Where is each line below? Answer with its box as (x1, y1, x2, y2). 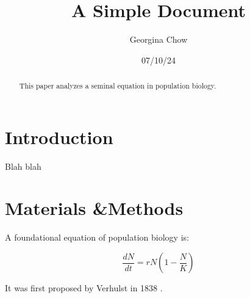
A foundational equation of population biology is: (5, 231, 189, 244)
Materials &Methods (5, 195, 184, 220)
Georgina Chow (129, 33, 188, 46)
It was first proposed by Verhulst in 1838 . (5, 282, 163, 294)
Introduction (5, 124, 113, 149)
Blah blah (5, 159, 41, 172)
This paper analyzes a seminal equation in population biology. (19, 81, 216, 91)
